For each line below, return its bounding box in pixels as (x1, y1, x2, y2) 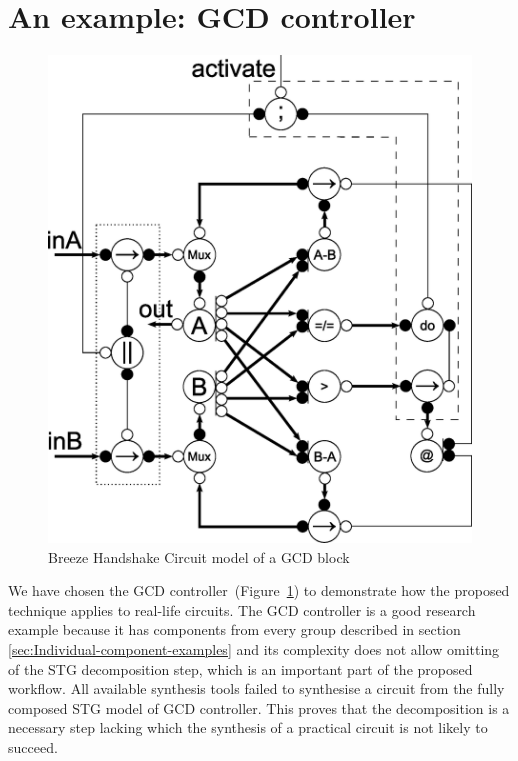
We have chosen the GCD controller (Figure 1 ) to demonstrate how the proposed (8, 580, 510, 601)
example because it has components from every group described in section (8, 619, 461, 640)
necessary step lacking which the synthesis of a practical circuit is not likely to (8, 717, 488, 738)
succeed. (8, 736, 58, 757)
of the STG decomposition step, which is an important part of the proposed (8, 658, 473, 679)
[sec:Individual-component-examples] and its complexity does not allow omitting (8, 638, 500, 659)
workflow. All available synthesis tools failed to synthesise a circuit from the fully (8, 678, 505, 699)
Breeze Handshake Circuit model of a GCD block (48, 546, 350, 567)
